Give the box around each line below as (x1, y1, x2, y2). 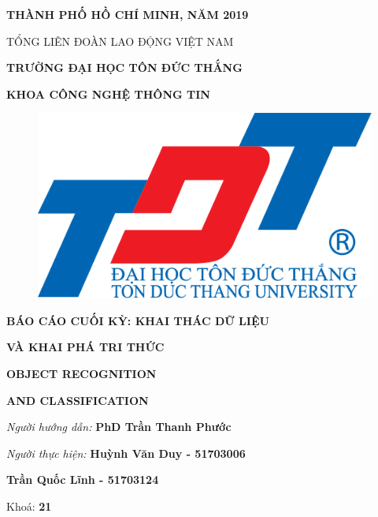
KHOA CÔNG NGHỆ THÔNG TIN (6, 85, 210, 102)
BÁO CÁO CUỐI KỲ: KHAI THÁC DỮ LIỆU (6, 312, 269, 328)
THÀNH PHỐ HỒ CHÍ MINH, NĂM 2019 (6, 6, 249, 22)
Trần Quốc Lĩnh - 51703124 (6, 471, 159, 488)
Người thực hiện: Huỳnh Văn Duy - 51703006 (6, 444, 246, 461)
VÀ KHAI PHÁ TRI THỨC (6, 339, 165, 355)
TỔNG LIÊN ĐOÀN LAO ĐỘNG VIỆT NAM (6, 32, 234, 49)
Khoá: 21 (6, 497, 52, 514)
